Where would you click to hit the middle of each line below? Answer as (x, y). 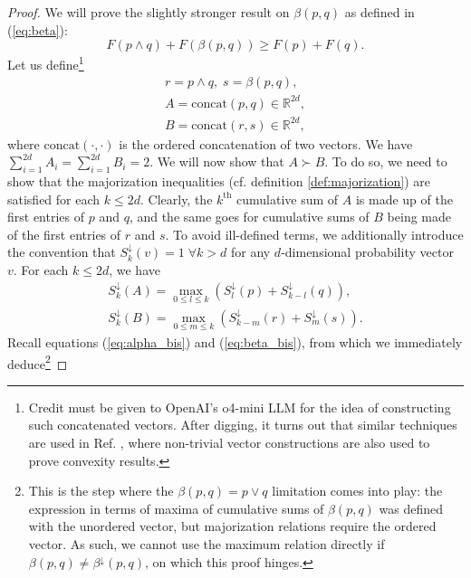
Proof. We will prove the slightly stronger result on (149, 12)
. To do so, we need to (386, 161)
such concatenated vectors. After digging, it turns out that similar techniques (243, 425)
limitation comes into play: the (357, 491)
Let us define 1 (46, 63)
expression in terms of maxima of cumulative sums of (176, 508)
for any (250, 252)
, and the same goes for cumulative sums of (249, 217)
